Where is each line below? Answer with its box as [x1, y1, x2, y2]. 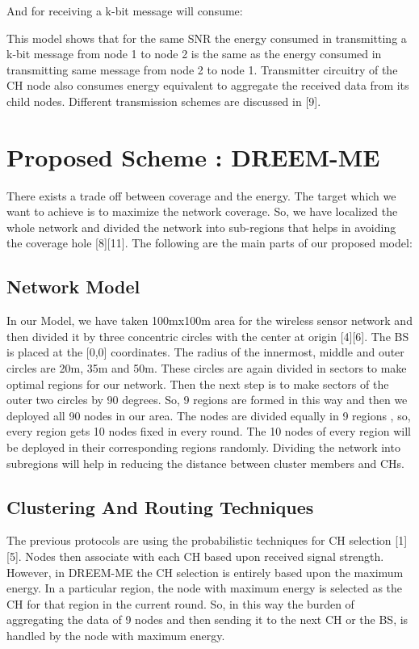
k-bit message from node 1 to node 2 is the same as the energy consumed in [6, 45, 382, 62]
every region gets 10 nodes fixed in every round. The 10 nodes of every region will [6, 423, 411, 440]
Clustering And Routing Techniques [6, 494, 314, 519]
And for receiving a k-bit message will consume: [6, 2, 243, 19]
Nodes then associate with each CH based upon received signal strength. [25, 548, 384, 564]
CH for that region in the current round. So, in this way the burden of [6, 595, 354, 612]
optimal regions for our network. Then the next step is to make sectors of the [6, 375, 389, 392]
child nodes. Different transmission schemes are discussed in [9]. [6, 92, 321, 109]
